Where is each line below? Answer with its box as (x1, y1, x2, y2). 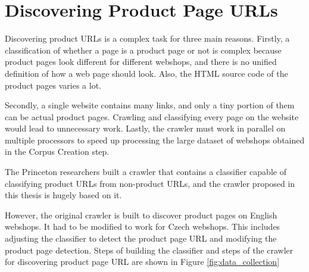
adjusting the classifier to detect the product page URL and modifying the (5, 232, 277, 245)
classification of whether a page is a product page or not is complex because (5, 43, 282, 56)
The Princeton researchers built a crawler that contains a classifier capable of (5, 165, 286, 178)
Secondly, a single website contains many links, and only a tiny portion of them (5, 99, 295, 111)
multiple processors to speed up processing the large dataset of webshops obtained (5, 133, 305, 146)
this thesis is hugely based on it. (5, 189, 122, 201)
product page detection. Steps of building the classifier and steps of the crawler (5, 243, 294, 256)
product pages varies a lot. (5, 79, 102, 91)
